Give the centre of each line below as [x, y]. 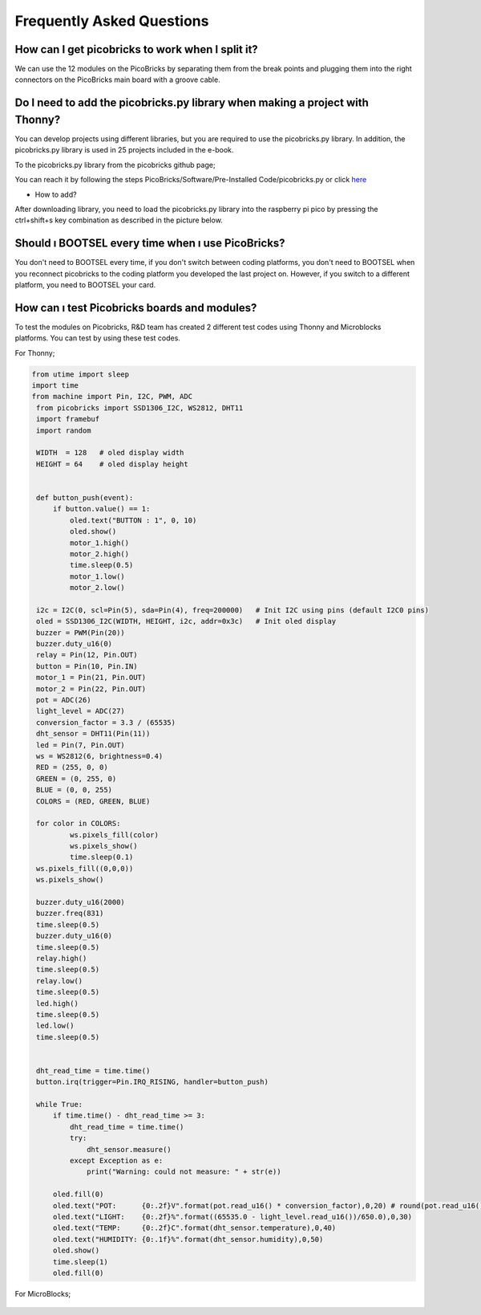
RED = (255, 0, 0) [72, 767]
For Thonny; [35, 352]
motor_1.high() [99, 543]
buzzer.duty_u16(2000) [81, 902]
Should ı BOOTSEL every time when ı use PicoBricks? [150, 244]
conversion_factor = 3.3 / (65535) [106, 722]
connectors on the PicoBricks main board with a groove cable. [117, 79]
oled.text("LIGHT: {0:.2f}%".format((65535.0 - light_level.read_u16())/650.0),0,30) [232, 1217]
